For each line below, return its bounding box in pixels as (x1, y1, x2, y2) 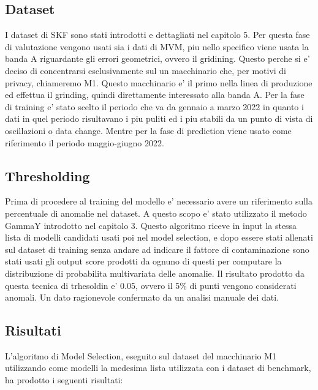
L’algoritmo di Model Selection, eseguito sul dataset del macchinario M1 (5, 349, 277, 362)
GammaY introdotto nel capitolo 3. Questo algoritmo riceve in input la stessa (5, 219, 297, 231)
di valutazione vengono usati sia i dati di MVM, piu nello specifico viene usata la (5, 40, 309, 53)
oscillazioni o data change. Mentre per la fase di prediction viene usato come (5, 124, 292, 137)
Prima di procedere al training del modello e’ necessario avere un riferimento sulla (5, 195, 313, 208)
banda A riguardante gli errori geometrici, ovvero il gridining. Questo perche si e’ (5, 52, 310, 65)
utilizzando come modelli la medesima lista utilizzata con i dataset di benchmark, (5, 361, 311, 374)
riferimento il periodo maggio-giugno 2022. (5, 136, 164, 149)
